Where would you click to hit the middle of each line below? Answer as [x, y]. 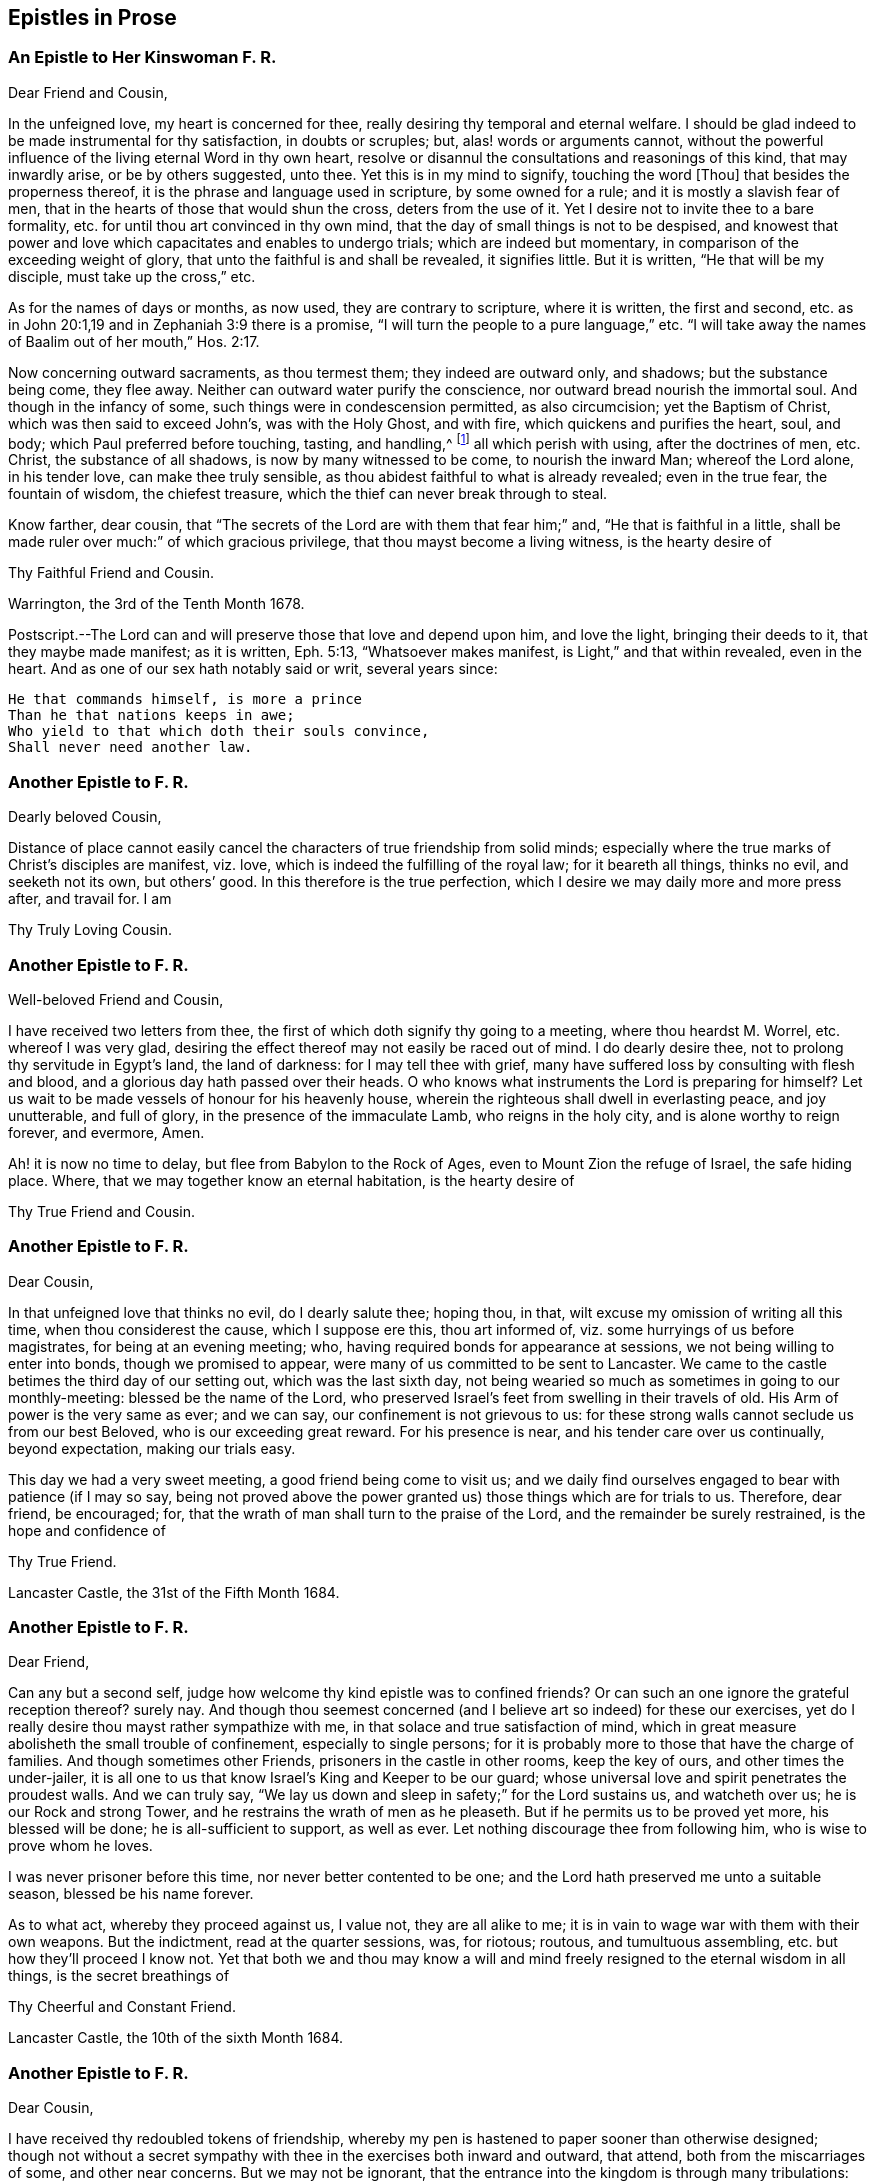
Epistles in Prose [92, 17]
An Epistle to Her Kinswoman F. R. [142, 57]
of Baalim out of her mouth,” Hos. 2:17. [134, 341]
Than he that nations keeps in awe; [151, 715]
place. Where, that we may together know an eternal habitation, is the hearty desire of [291, 1180]
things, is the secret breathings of [119, 1976]
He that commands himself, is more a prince [185, 699]
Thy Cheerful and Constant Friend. [122, 2007]
